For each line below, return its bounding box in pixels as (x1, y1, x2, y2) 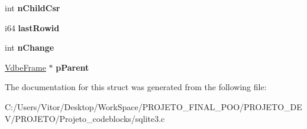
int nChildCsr (5, 2, 60, 14)
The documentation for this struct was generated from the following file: (5, 81, 267, 93)
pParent (56, 61, 89, 73)
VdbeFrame (5, 61, 46, 73)
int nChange (5, 41, 54, 54)
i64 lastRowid (5, 21, 60, 34)
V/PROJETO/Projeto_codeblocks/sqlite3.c (5, 112, 165, 124)
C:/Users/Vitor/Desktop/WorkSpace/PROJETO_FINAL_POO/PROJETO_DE (5, 100, 302, 113)
